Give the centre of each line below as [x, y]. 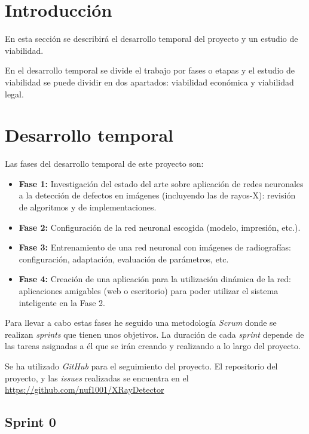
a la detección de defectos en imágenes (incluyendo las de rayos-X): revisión [157, 195]
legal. [14, 94]
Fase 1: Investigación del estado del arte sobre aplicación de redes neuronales [161, 183]
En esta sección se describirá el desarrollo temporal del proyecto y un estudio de [152, 39]
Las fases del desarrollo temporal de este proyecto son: [104, 163]
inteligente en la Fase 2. [62, 302]
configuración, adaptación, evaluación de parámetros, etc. [124, 259]
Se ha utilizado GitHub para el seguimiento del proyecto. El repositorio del [141, 366]
